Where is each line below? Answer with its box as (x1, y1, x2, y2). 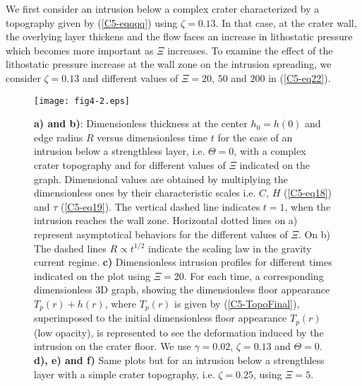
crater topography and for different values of (34, 158, 226, 172)
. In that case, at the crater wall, (215, 15, 357, 30)
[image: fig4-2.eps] (34, 95, 131, 106)
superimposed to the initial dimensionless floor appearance (34, 310, 287, 325)
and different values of (82, 70, 179, 85)
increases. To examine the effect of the (167, 42, 333, 57)
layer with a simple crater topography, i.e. (34, 366, 215, 381)
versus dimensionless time (97, 129, 208, 144)
